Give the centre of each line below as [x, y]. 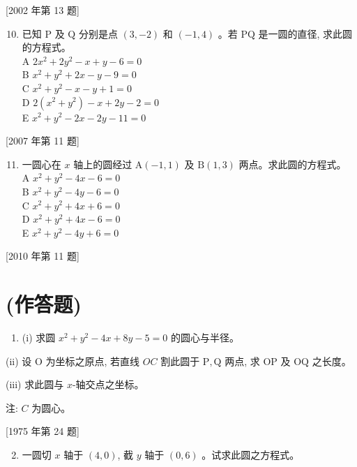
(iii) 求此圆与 [35, 384]
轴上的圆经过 [103, 164]
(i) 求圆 [39, 338]
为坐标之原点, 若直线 [93, 361]
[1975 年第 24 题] [43, 431]
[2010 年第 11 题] [43, 256]
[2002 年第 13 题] [43, 10]
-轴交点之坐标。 [108, 384]
